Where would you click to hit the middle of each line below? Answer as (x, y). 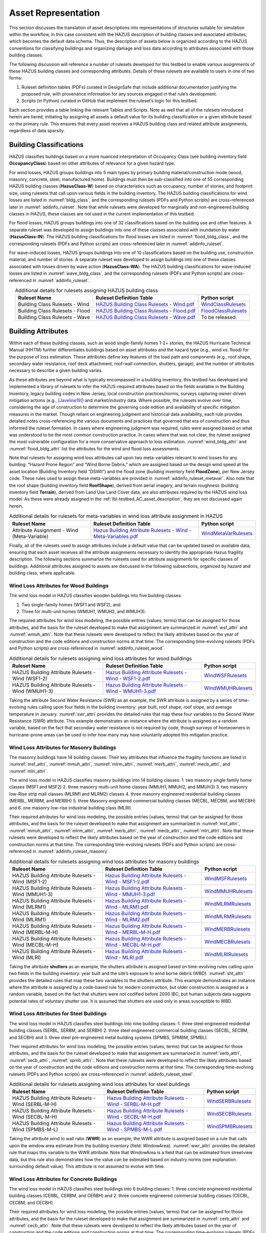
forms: (16, 78)
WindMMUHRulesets (229, 891)
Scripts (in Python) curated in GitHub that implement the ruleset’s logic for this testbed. (110, 101)
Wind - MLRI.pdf (124, 957)
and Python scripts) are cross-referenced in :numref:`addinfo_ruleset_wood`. (87, 648)
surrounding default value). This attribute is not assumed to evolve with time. (87, 1166)
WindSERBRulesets (229, 1101)
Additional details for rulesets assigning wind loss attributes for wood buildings (100, 658)
